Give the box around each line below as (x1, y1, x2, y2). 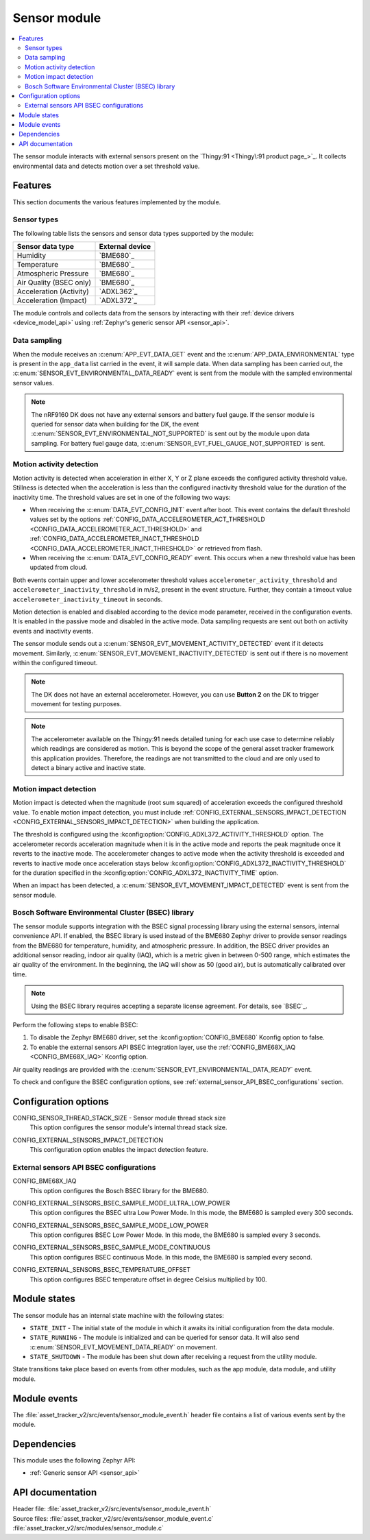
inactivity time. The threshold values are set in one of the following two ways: (12, 493, 231, 501)
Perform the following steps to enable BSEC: (12, 1020, 138, 1028)
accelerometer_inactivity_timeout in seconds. (12, 595, 163, 603)
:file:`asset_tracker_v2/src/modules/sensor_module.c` (12, 1524, 164, 1532)
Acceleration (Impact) (16, 296, 87, 305)
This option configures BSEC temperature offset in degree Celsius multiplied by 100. (29, 1275, 267, 1284)
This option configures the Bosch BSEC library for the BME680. (29, 1186, 209, 1194)
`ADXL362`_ (99, 287, 138, 296)
